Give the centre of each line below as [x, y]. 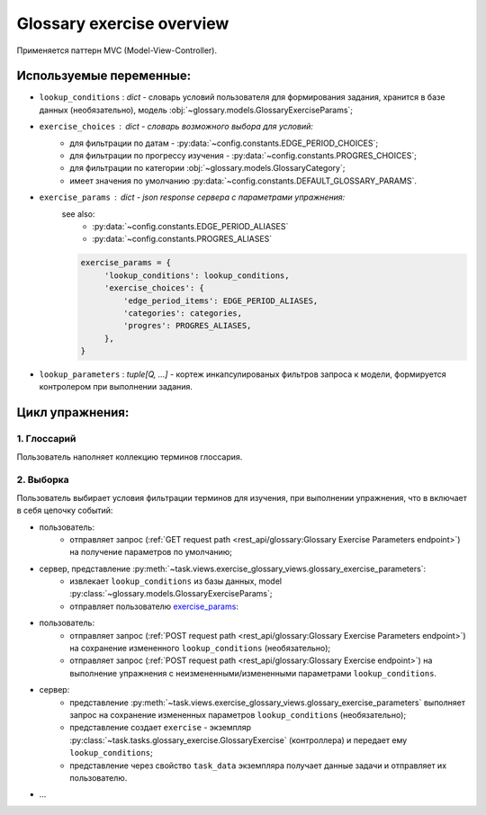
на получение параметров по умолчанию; [151, 552]
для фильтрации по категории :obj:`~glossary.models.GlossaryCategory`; [207, 168]
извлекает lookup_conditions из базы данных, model [176, 581]
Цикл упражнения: [73, 412]
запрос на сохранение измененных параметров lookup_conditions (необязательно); [238, 715]
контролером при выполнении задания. [116, 387]
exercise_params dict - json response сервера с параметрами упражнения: [192, 197]
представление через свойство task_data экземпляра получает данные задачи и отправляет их [258, 766]
